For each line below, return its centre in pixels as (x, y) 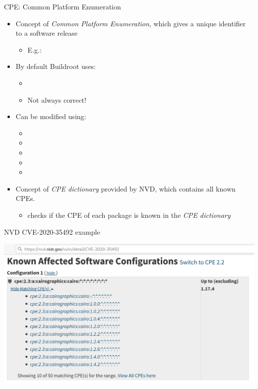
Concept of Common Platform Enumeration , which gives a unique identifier (131, 23)
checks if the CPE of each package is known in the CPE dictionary (129, 215)
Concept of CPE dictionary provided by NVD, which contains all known (126, 188)
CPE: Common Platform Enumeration (63, 6)
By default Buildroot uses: (56, 66)
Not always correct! (57, 99)
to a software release (47, 33)
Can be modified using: (51, 116)
